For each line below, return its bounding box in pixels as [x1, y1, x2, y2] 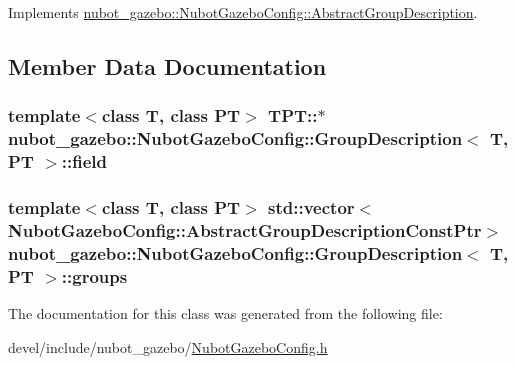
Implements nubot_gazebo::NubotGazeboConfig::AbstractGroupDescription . [8, 2, 478, 22]
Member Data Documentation [8, 50, 327, 81]
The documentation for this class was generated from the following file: [8, 303, 443, 324]
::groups [61, 263, 128, 288]
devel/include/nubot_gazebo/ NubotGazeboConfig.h [8, 336, 328, 357]
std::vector [268, 194, 355, 219]
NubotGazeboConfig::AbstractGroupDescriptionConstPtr [8, 217, 482, 242]
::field [61, 149, 108, 174]
